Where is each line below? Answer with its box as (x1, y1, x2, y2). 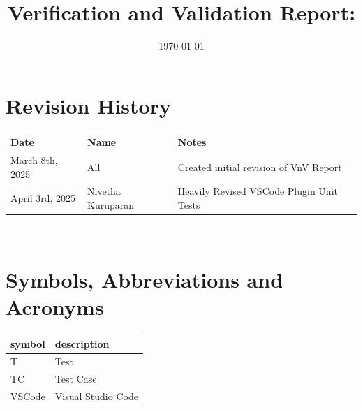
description (54, 336, 110, 351)
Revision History (6, 91, 171, 119)
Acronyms (6, 293, 104, 321)
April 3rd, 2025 (10, 191, 76, 205)
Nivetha (87, 184, 121, 198)
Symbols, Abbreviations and (6, 265, 283, 293)
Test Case (54, 371, 97, 386)
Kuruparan (87, 198, 135, 212)
